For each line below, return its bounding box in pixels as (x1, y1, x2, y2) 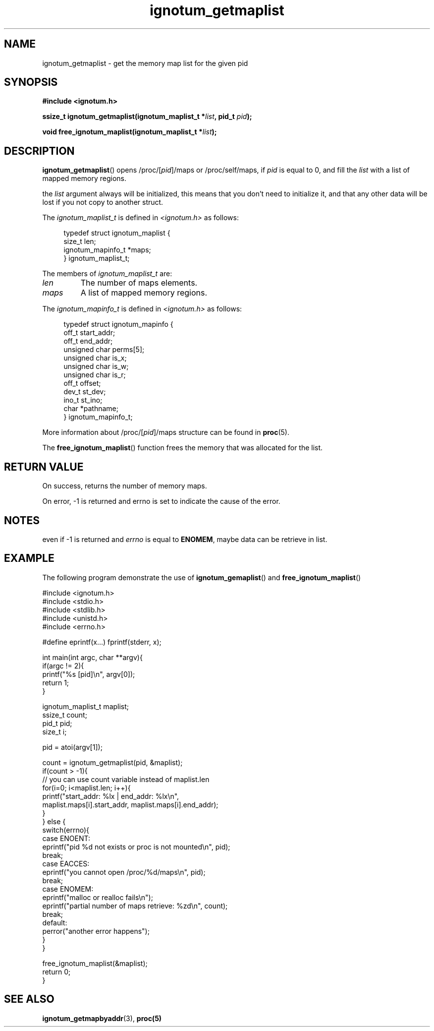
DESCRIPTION (4, 144, 75, 157)
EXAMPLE (4, 552, 54, 565)
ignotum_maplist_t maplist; (42, 702, 129, 711)
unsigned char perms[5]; (63, 345, 145, 354)
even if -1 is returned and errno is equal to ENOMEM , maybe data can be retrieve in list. (42, 535, 327, 544)
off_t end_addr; (63, 337, 113, 346)
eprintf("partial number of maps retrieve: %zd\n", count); (42, 901, 228, 910)
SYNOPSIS (4, 76, 58, 89)
